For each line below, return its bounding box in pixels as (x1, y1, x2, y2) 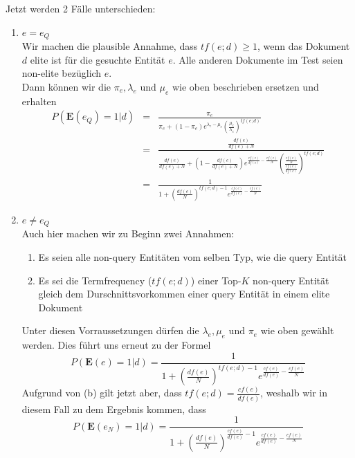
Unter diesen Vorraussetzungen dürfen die (21, 323, 199, 338)
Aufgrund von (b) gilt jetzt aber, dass (21, 385, 182, 400)
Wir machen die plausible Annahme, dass (21, 39, 198, 53)
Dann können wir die (21, 79, 111, 93)
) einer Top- (190, 273, 242, 287)
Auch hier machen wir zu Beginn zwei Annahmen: (21, 226, 235, 241)
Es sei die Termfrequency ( (38, 273, 152, 287)
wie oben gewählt (260, 323, 334, 338)
